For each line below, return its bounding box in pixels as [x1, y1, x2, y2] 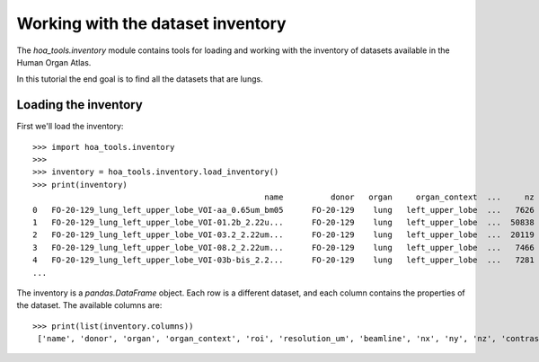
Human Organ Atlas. [16, 57, 92, 67]
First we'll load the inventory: [16, 121, 124, 132]
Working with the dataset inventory [16, 13, 287, 33]
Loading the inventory [16, 97, 143, 112]
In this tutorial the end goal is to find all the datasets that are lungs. [16, 74, 264, 84]
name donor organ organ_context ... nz [264, 192, 535, 202]
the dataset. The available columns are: [16, 300, 163, 311]
